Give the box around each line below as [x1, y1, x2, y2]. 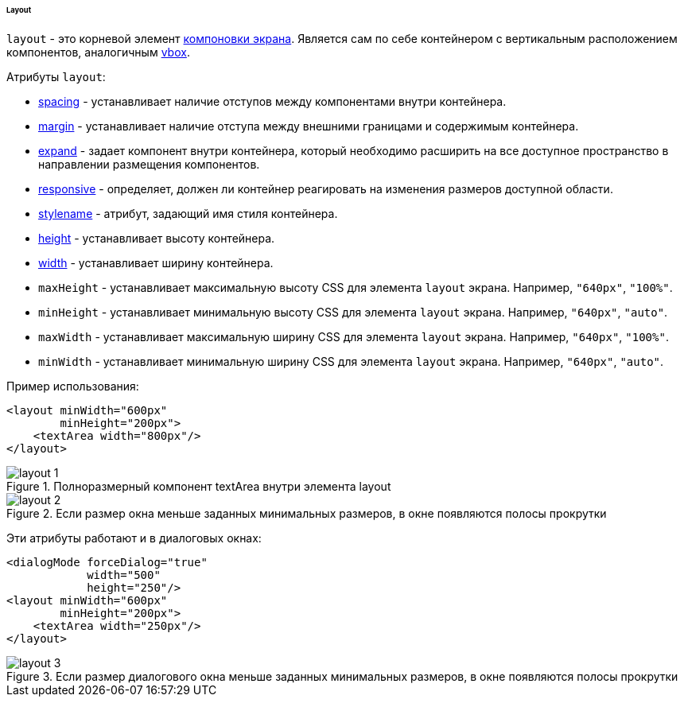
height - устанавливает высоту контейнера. [38, 231, 275, 245]
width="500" [87, 568, 161, 581]
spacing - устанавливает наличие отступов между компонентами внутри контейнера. [38, 94, 507, 108]
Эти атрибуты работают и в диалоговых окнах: [6, 530, 262, 545]
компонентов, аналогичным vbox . [6, 45, 190, 59]
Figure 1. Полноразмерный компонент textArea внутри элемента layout [6, 479, 391, 493]
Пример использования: [6, 379, 139, 393]
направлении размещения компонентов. [38, 157, 260, 171]
